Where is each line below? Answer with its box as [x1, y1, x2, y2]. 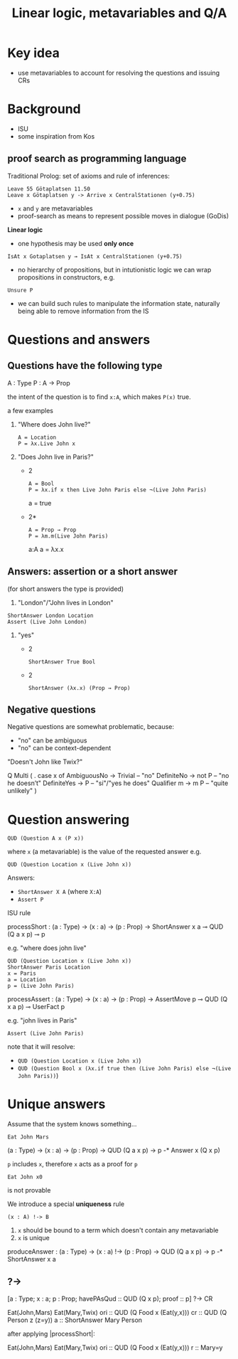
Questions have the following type [7, 360, 163, 372]
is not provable [7, 1186, 51, 1195]
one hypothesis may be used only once [17, 239, 134, 247]
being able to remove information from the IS [17, 307, 149, 315]
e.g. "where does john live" [7, 944, 87, 952]
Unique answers [7, 1097, 106, 1112]
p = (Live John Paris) [7, 983, 75, 990]
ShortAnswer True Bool [28, 658, 96, 666]
